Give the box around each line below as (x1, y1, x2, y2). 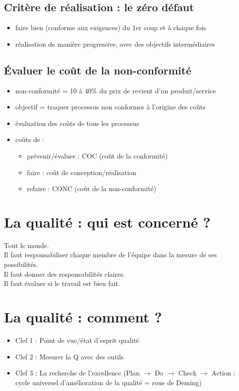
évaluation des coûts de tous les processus (15, 118, 139, 128)
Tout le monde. (4, 240, 49, 250)
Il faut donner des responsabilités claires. (4, 268, 125, 279)
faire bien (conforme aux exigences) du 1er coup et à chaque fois (15, 22, 207, 33)
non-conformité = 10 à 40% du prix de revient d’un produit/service (15, 85, 216, 95)
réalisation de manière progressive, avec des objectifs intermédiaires (15, 38, 215, 49)
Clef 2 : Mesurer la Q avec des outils (15, 351, 124, 361)
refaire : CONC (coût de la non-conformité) (27, 183, 157, 194)
